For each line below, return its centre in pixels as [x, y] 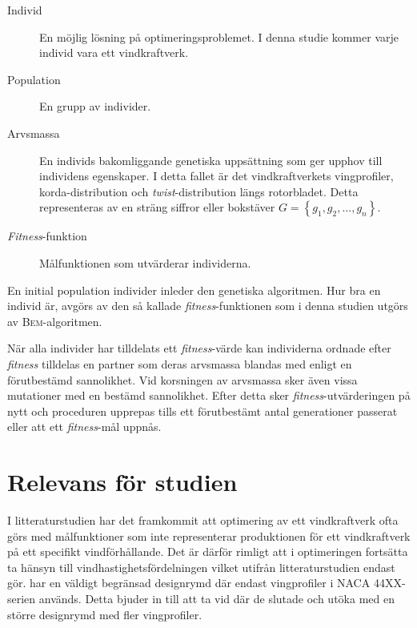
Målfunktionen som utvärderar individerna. [145, 262]
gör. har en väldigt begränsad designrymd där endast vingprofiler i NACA [189, 583]
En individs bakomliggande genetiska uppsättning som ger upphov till [211, 160]
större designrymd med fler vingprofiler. [105, 614]
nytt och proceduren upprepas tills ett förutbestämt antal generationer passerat [202, 411]
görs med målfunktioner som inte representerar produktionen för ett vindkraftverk [209, 535]
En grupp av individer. [95, 106]
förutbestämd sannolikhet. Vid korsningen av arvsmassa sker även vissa [182, 379]
